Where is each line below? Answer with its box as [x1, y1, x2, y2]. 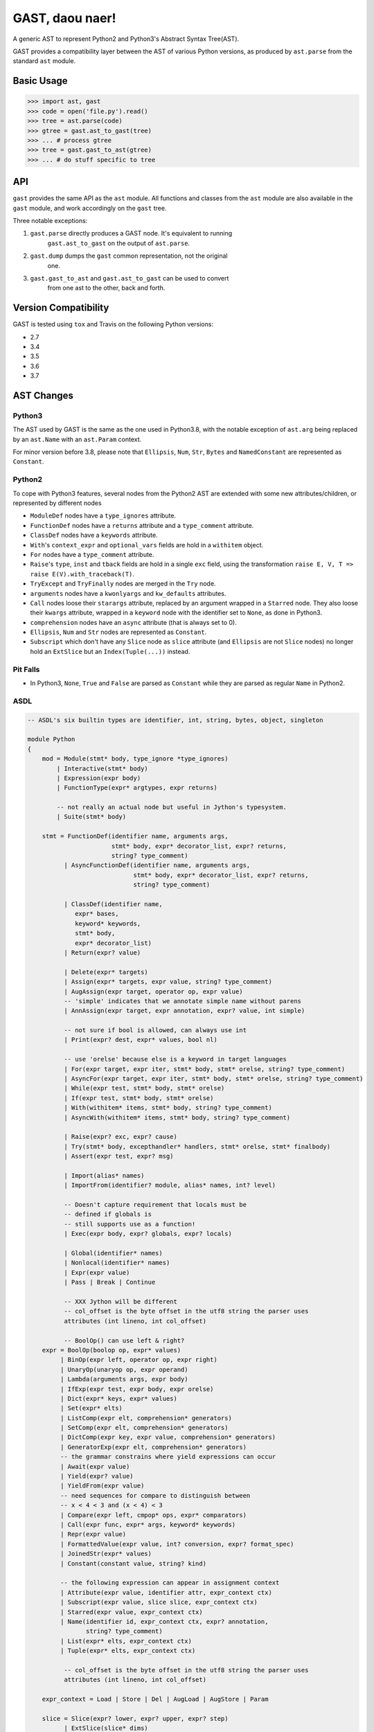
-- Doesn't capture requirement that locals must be [63, 1201, 247, 1209]
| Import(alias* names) [63, 1172, 145, 1179]
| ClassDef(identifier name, [63, 900, 163, 908]
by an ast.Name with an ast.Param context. [12, 435, 142, 443]
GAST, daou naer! [12, 10, 116, 26]
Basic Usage [12, 75, 68, 87]
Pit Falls [12, 664, 40, 674]
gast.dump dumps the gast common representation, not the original [30, 251, 228, 260]
